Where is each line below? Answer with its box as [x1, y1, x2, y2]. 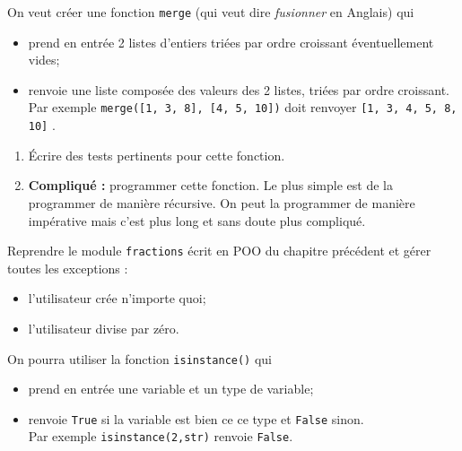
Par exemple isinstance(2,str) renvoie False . [28, 427, 293, 446]
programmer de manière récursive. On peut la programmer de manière [28, 193, 415, 212]
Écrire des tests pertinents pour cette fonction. [28, 145, 285, 164]
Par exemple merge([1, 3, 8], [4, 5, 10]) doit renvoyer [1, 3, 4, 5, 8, [28, 98, 458, 117]
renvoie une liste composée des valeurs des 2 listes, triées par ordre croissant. [28, 80, 449, 99]
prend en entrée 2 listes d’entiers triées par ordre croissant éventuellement [28, 32, 434, 51]
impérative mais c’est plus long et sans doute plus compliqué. [28, 211, 366, 230]
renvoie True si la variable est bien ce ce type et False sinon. [28, 409, 364, 428]
